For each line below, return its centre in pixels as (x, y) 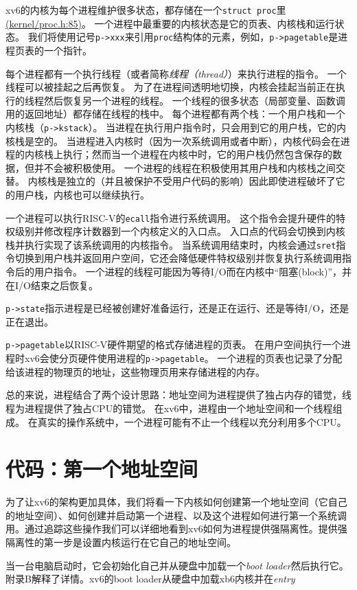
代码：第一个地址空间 (102, 469)
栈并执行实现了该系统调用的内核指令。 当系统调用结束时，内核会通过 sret (171, 244)
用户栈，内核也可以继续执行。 (82, 194)
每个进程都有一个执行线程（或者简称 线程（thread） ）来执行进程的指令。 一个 (176, 73)
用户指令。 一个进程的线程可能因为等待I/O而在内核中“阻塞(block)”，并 (193, 271)
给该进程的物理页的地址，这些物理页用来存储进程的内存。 (135, 371)
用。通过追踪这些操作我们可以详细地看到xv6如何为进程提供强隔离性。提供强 (176, 529)
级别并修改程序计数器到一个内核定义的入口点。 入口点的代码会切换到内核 (180, 231)
